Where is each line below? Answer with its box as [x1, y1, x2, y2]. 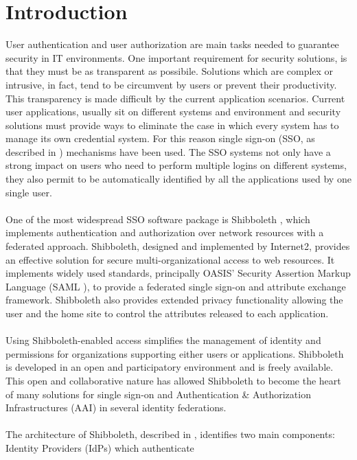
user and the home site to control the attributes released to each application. [5, 306, 329, 320]
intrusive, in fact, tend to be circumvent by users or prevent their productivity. [5, 77, 337, 91]
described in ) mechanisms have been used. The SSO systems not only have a [5, 144, 331, 159]
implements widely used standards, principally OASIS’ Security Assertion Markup [5, 266, 351, 280]
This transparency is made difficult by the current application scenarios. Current [5, 91, 345, 105]
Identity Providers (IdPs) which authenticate [5, 440, 194, 455]
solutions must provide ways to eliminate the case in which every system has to [5, 117, 339, 132]
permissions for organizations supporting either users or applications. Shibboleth [5, 346, 344, 360]
